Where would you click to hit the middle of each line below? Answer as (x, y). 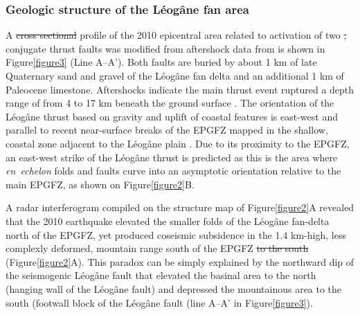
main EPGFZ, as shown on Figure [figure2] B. (100, 184)
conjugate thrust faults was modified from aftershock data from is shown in (165, 48)
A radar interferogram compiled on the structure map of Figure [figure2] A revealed (180, 207)
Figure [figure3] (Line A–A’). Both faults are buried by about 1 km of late (161, 62)
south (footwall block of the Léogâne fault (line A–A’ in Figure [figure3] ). (159, 302)
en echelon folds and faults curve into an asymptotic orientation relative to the (173, 171)
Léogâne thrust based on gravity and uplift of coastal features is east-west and (172, 116)
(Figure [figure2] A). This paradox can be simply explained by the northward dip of (180, 261)
